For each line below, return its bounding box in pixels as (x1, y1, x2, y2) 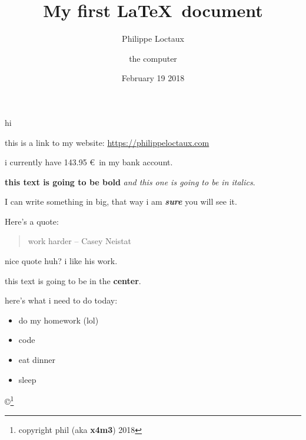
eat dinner (18, 354, 56, 366)
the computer (129, 52, 177, 64)
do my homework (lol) (18, 314, 99, 326)
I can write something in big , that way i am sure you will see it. (5, 195, 237, 208)
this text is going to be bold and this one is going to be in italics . (5, 175, 255, 188)
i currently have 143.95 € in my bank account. (5, 156, 173, 168)
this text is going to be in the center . (5, 274, 141, 286)
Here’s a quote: (5, 215, 59, 227)
